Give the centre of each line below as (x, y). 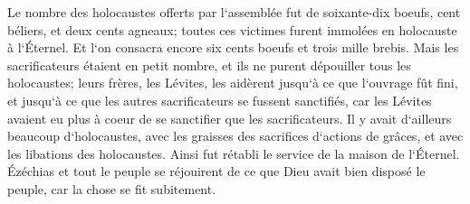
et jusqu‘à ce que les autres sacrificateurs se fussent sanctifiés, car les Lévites (220, 100)
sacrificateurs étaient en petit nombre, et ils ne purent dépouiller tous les (209, 65)
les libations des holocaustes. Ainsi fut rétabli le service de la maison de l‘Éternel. (234, 153)
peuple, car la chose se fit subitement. (112, 188)
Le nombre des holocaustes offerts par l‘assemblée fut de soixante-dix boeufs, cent (234, 12)
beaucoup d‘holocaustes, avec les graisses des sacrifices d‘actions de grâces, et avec (235, 136)
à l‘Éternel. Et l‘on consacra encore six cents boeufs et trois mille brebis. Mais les (233, 47)
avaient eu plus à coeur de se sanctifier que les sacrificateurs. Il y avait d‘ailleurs (230, 118)
